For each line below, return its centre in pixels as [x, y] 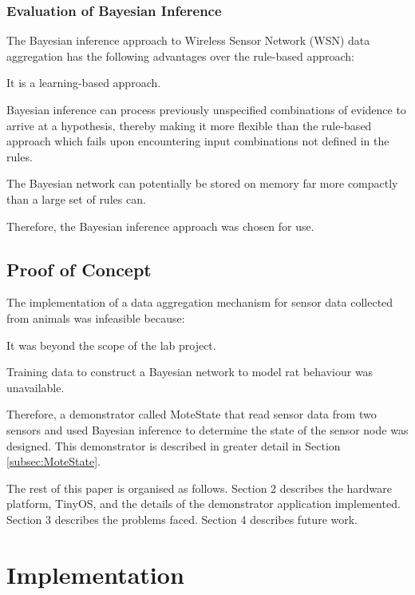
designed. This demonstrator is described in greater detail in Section [174, 445]
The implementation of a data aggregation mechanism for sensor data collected [200, 302]
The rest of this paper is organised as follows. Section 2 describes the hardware [200, 488]
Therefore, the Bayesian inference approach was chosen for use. [160, 226]
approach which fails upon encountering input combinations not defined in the [198, 141]
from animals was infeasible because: [96, 317]
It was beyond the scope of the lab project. [111, 345]
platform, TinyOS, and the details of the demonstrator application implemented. [204, 504]
